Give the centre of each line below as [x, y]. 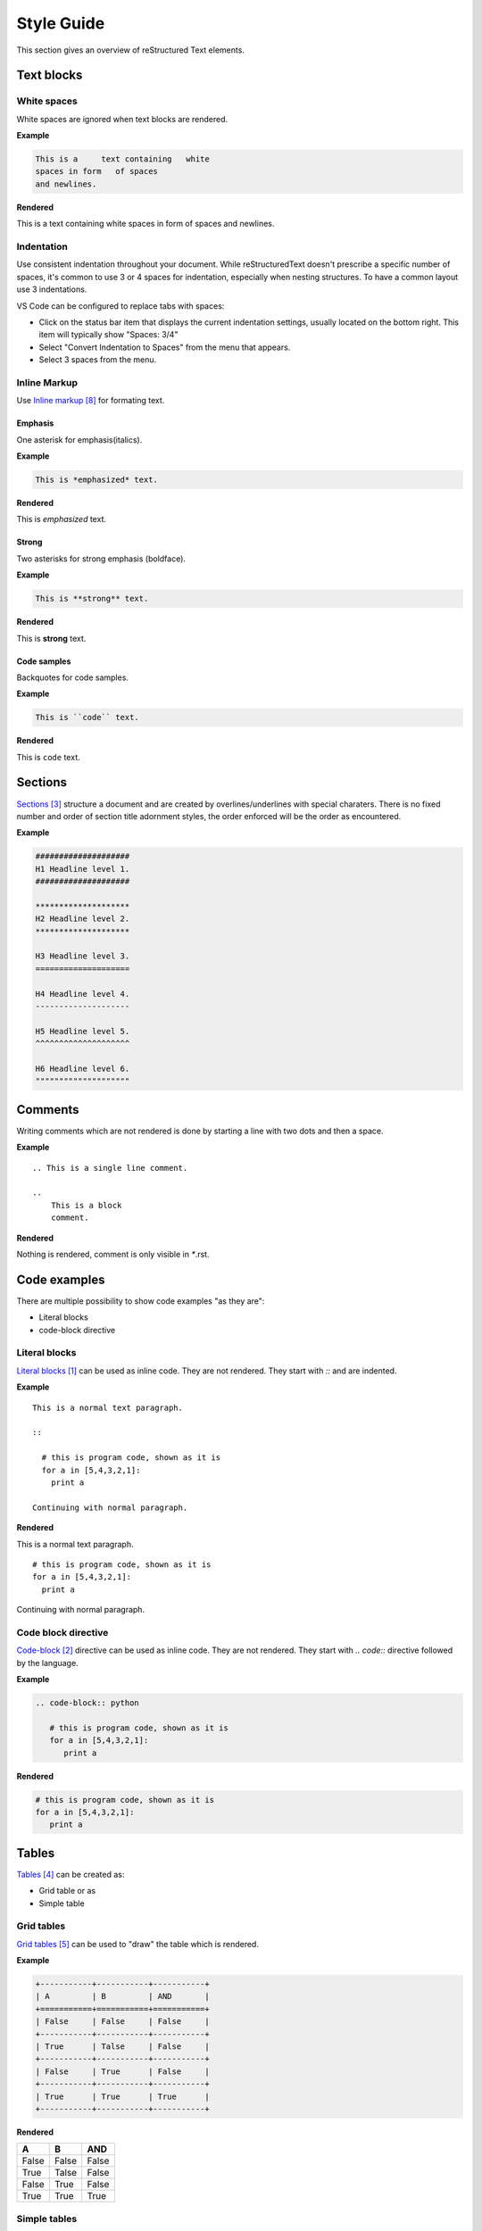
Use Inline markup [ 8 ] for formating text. [91, 401]
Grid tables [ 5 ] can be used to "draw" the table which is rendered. [137, 1944]
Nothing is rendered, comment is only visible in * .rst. [113, 1254]
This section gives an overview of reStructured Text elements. [131, 50]
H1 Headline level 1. [83, 869]
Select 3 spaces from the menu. [98, 360]
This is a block [86, 1205]
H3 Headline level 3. [83, 956]
